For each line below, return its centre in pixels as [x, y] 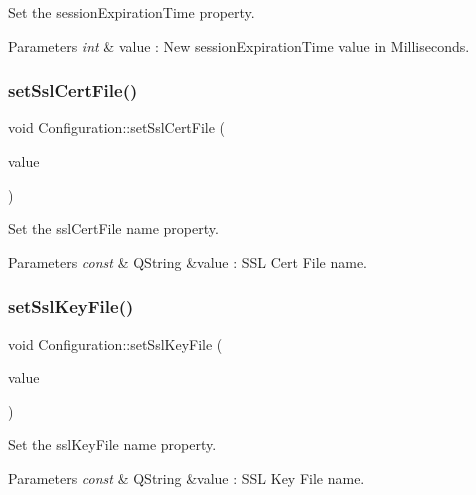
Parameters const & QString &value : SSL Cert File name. [188, 261]
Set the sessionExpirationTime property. [131, 12]
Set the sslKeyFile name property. [112, 444]
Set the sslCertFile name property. [113, 228]
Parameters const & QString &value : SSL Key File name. [186, 477]
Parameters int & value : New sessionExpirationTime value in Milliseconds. [239, 45]
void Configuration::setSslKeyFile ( [115, 343]
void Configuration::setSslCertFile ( [117, 127]
